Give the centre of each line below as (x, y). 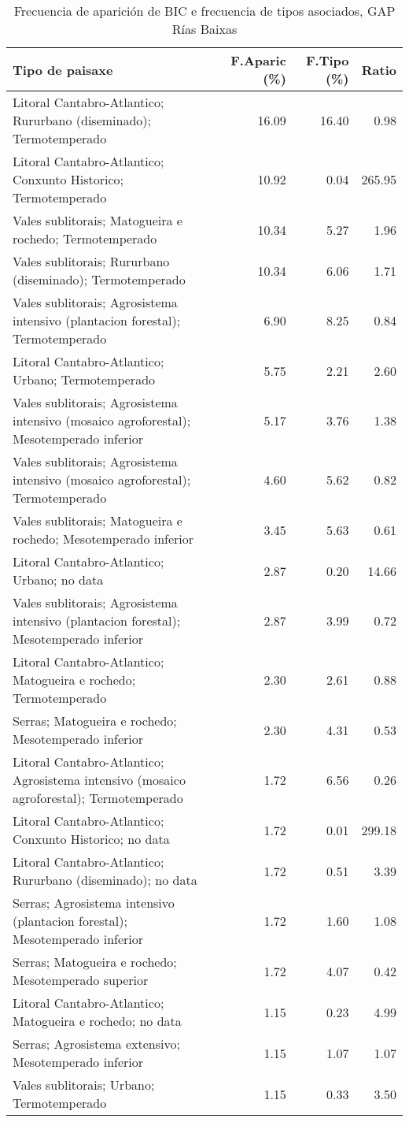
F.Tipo (327, 60)
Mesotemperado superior (81, 980)
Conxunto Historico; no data (91, 839)
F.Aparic (258, 60)
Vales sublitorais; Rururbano (91, 261)
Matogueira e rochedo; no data (97, 1021)
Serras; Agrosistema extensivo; (96, 1044)
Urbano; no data (58, 580)
